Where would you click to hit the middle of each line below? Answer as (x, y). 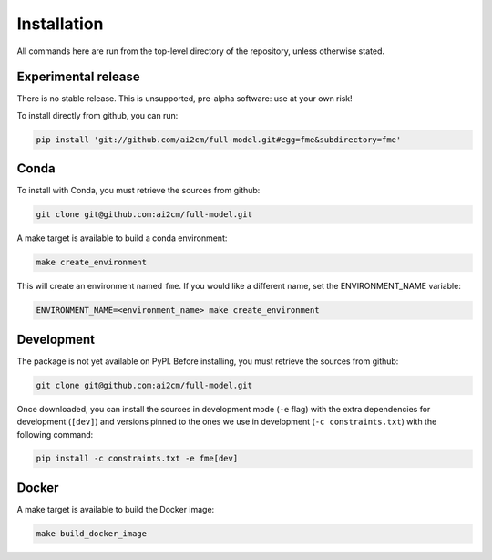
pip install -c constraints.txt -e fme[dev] (137, 459)
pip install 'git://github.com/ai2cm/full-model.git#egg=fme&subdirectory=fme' (219, 140)
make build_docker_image (92, 533)
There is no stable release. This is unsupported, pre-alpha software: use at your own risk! (184, 99)
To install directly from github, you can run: (97, 115)
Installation (60, 24)
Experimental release (78, 77)
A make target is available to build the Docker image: (116, 509)
